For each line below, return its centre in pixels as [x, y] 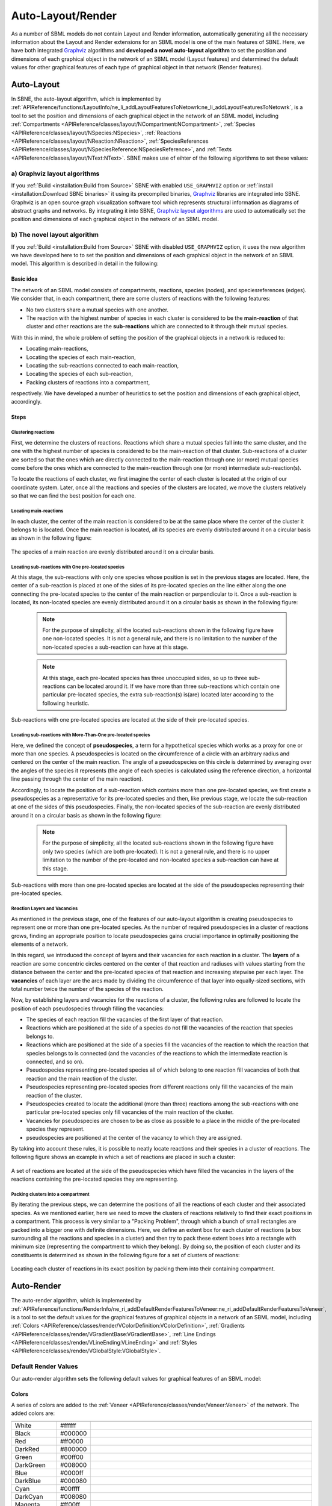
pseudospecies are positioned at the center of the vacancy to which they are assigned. [134, 1137]
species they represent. [55, 1129]
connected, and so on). [55, 1062]
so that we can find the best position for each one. [74, 496]
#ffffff [68, 1425]
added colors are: [33, 1413]
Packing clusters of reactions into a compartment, [88, 382]
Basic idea [24, 279]
